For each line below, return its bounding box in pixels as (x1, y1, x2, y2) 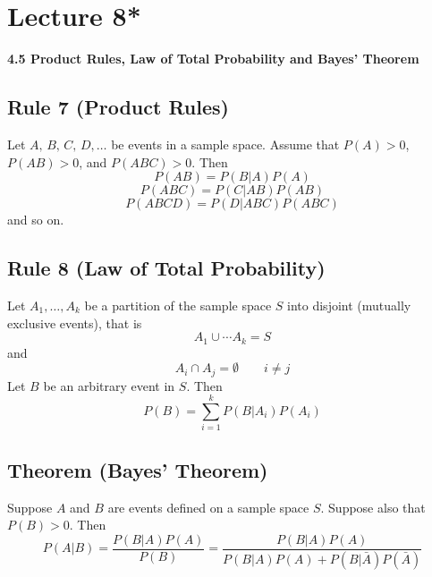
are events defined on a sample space (107, 497, 309, 516)
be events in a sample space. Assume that (111, 134, 340, 153)
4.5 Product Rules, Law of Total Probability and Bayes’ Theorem (7, 49, 419, 68)
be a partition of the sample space (84, 295, 272, 314)
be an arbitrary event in (43, 376, 175, 395)
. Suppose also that (320, 497, 426, 516)
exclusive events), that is (7, 313, 142, 332)
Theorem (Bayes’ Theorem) (7, 455, 268, 483)
